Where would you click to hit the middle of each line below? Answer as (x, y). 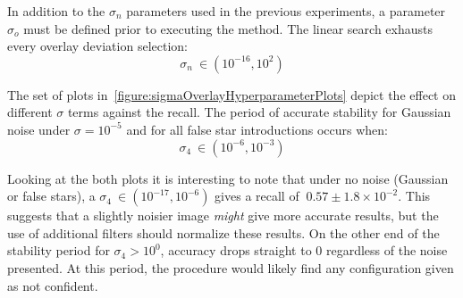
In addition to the (56, 11)
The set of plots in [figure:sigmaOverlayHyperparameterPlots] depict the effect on (231, 94)
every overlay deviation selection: (97, 46)
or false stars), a (51, 196)
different (30, 112)
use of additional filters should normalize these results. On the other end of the (223, 232)
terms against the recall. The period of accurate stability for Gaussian (259, 112)
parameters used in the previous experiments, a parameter (286, 11)
